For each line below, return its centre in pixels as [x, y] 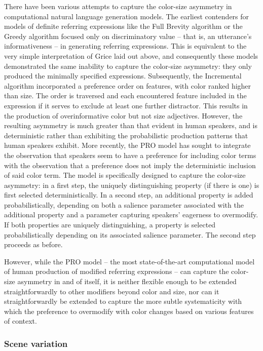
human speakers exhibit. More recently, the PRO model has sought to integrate [127, 145]
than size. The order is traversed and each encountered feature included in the [125, 95]
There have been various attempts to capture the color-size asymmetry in [118, 6]
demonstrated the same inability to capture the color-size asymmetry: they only [128, 66]
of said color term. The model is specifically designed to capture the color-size [125, 175]
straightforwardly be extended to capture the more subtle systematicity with [123, 301]
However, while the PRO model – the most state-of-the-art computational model [129, 261]
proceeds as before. [33, 244]
